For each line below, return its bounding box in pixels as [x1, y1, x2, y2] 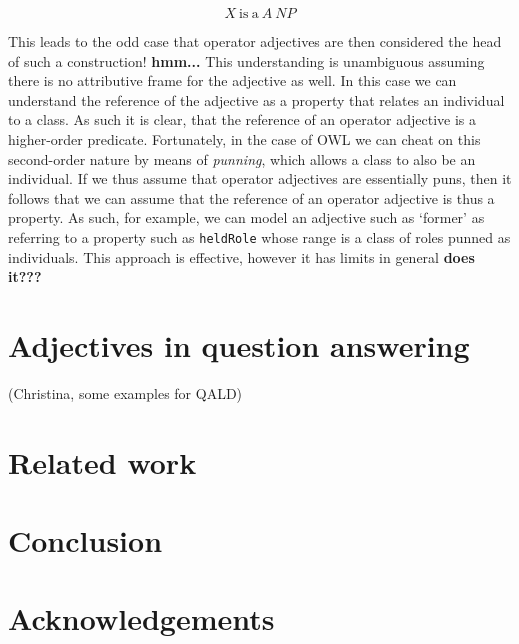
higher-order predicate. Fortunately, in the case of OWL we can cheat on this [8, 128, 481, 149]
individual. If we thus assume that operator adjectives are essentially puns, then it [8, 168, 512, 189]
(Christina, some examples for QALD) [8, 382, 243, 403]
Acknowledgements [8, 598, 275, 639]
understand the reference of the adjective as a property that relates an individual [8, 89, 505, 110]
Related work [8, 441, 197, 482]
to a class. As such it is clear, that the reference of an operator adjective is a [8, 109, 477, 130]
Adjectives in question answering [8, 324, 470, 365]
